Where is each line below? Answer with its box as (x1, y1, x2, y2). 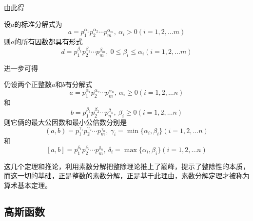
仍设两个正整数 (4, 79, 52, 89)
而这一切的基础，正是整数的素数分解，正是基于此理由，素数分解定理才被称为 (4, 170, 250, 181)
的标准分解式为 (14, 18, 62, 29)
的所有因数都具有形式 (14, 36, 83, 46)
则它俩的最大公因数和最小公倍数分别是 (4, 117, 127, 127)
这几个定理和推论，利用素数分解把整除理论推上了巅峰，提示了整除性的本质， (4, 161, 250, 171)
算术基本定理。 (4, 180, 52, 190)
